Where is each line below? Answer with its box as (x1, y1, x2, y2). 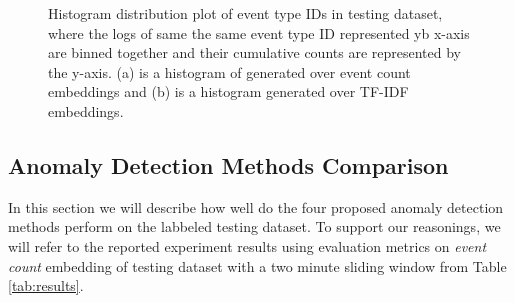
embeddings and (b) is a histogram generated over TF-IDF (48, 81, 409, 102)
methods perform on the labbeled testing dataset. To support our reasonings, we (8, 216, 501, 237)
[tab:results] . (8, 275, 84, 296)
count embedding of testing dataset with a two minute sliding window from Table (8, 255, 507, 276)
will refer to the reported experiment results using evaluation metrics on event (8, 235, 487, 256)
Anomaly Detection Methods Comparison (8, 149, 449, 180)
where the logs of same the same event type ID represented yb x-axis (48, 22, 470, 43)
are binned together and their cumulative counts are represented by (48, 42, 461, 63)
